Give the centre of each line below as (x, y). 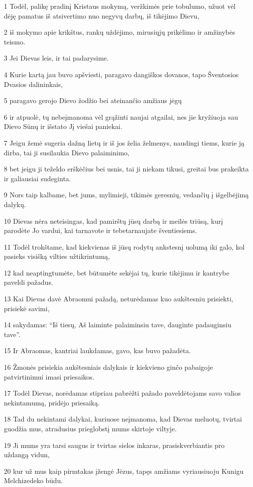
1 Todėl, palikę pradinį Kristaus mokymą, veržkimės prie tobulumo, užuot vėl (120, 6)
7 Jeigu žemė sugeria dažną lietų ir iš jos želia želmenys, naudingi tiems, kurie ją (124, 142)
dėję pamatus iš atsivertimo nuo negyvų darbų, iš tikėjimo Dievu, (102, 15)
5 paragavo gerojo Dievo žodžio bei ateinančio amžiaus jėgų (93, 100)
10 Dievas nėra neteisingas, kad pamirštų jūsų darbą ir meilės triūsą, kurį (114, 221)
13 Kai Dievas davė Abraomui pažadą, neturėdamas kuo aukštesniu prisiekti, (119, 299)
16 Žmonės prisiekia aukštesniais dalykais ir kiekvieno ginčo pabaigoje (108, 367)
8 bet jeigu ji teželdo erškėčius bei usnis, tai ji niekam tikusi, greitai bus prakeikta (126, 169)
